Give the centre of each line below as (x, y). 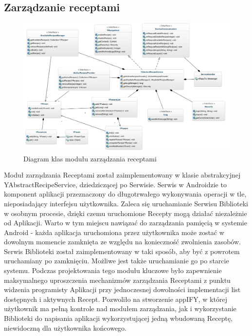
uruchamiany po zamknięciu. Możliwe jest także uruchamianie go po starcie (117, 261)
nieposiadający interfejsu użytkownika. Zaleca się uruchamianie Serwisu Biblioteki (126, 203)
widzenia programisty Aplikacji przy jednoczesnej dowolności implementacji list (122, 289)
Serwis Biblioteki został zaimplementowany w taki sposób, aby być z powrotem (122, 251)
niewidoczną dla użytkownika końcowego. (65, 327)
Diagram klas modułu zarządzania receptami (90, 158)
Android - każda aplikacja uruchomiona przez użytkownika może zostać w (114, 232)
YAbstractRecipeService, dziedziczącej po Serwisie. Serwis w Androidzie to (115, 184)
